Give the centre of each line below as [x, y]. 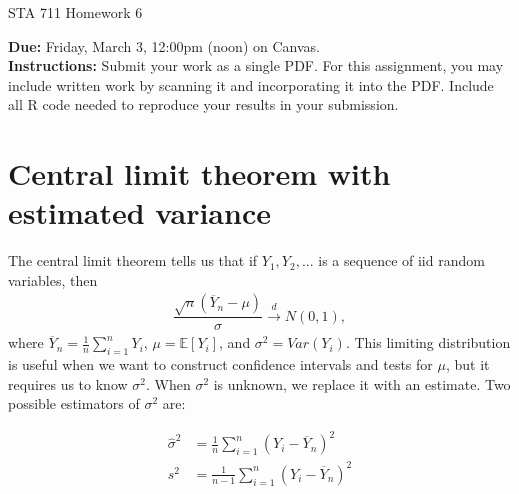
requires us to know [68, 383]
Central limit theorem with [199, 173]
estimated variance [139, 212]
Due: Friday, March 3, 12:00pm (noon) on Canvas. [164, 45]
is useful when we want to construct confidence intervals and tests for [220, 364]
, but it [467, 364]
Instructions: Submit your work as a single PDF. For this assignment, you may [256, 65]
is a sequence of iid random [401, 260]
